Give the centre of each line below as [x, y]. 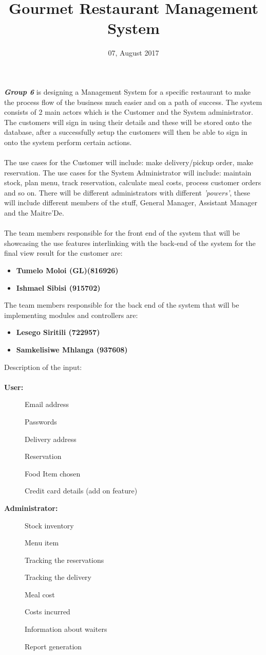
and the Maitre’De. [34, 213]
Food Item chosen [53, 473]
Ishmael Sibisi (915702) [58, 287]
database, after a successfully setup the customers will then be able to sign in [126, 132]
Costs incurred [47, 612]
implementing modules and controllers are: [71, 315]
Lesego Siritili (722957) [58, 332]
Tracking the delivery [58, 577]
